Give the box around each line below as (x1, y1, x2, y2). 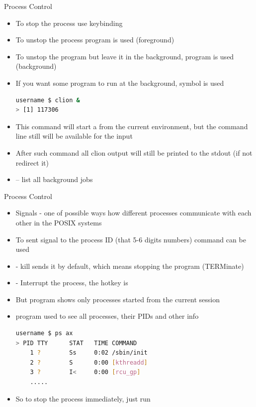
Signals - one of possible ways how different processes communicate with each (15, 207, 252, 218)
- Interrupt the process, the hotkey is (15, 277, 128, 288)
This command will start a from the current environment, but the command (15, 121, 248, 131)
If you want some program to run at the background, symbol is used (15, 77, 224, 88)
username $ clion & (15, 96, 80, 104)
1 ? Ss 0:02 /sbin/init (30, 349, 148, 357)
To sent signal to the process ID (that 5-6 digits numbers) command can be (15, 234, 246, 244)
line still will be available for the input (15, 131, 133, 141)
